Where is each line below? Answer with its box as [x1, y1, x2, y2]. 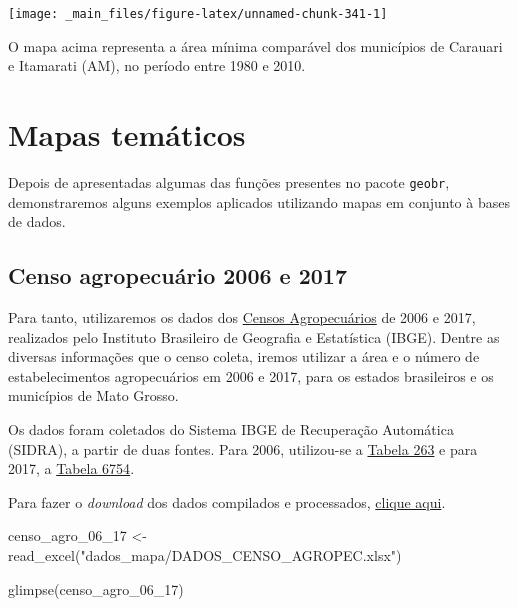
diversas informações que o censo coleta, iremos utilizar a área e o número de [8, 346, 480, 367]
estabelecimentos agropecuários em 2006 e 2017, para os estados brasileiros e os [8, 365, 494, 386]
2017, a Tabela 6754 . [8, 458, 135, 479]
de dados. [8, 211, 66, 232]
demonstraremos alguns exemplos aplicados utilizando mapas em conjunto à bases [8, 191, 510, 212]
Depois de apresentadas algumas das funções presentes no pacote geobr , [8, 171, 450, 192]
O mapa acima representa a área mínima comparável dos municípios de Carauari [8, 35, 503, 56]
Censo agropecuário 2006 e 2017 [8, 260, 348, 291]
